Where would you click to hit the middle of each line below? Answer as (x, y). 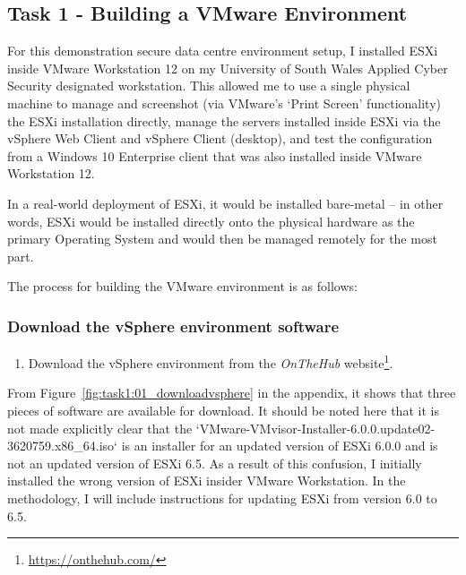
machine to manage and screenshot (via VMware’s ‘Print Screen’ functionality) (224, 103)
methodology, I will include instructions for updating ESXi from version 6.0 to (222, 498)
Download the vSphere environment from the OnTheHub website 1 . (211, 361)
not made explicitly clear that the (100, 428)
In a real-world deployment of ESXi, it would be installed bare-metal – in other (225, 203)
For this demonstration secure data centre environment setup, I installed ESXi (223, 51)
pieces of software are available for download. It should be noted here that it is (223, 410)
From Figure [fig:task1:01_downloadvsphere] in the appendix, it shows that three (232, 393)
